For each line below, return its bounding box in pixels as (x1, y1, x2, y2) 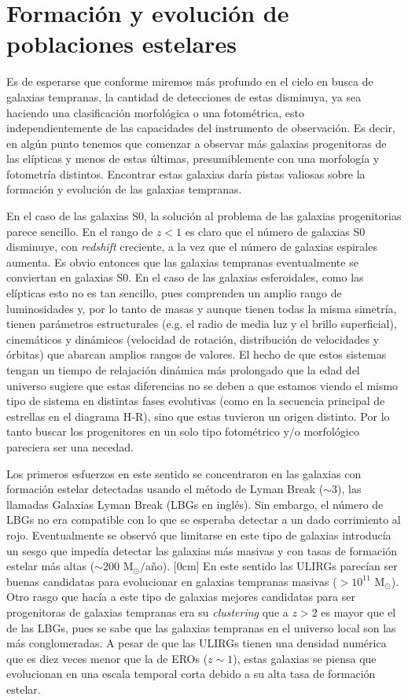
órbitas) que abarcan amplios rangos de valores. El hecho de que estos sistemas (6, 346, 387, 363)
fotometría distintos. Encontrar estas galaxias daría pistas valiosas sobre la (6, 165, 366, 182)
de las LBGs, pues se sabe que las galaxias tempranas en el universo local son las (6, 619, 396, 636)
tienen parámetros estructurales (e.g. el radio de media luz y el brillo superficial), (6, 315, 397, 332)
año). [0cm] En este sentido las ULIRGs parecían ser (145, 558, 398, 574)
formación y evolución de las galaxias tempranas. (6, 181, 242, 197)
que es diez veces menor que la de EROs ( (6, 650, 208, 666)
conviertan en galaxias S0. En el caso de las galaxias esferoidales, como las (6, 269, 364, 286)
